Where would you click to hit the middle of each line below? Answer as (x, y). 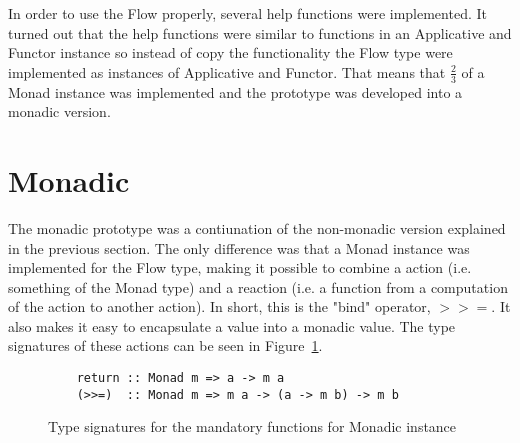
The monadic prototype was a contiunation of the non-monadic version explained (257, 227)
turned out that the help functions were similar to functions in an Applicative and (260, 32)
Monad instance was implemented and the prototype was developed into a (235, 91)
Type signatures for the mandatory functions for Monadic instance (252, 426)
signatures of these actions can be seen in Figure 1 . (165, 345)
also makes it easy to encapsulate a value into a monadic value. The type (232, 325)
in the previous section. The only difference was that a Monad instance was (239, 247)
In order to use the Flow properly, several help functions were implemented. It (247, 13)
